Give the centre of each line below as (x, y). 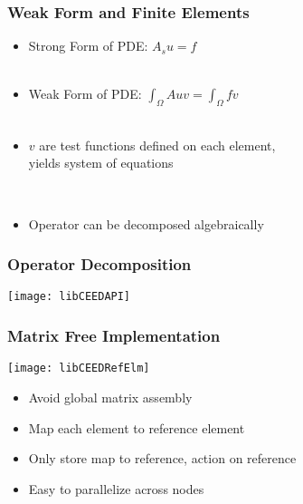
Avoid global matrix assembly (110, 397)
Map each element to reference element (137, 427)
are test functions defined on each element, (157, 145)
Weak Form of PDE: (85, 94)
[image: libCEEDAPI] (69, 297)
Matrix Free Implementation (114, 335)
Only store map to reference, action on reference (162, 458)
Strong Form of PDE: (88, 46)
